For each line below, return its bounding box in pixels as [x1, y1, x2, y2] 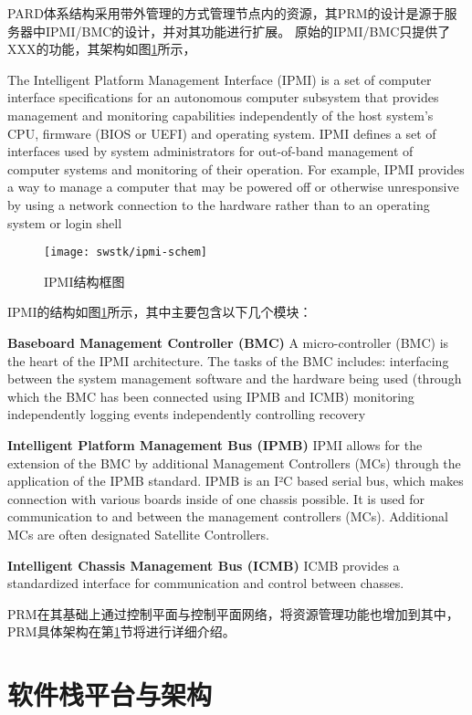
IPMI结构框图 [44, 271, 125, 290]
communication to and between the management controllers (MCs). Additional [7, 507, 448, 526]
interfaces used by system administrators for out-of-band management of [7, 142, 414, 161]
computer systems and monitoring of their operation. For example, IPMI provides [7, 159, 465, 178]
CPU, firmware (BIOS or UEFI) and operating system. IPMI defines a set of [7, 123, 436, 142]
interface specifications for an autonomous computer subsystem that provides [7, 88, 439, 107]
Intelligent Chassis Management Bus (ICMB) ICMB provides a [7, 555, 400, 574]
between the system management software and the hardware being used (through [7, 369, 462, 388]
